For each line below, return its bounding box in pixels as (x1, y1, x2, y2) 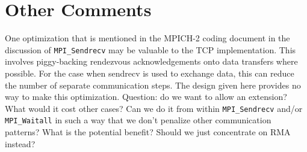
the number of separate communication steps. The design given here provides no (5, 78, 301, 91)
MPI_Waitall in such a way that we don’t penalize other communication (5, 114, 271, 126)
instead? (5, 137, 36, 150)
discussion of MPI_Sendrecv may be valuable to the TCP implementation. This (5, 43, 296, 56)
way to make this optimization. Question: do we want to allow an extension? (5, 90, 287, 103)
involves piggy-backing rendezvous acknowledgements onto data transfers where (5, 55, 298, 68)
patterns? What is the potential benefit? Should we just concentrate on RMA (5, 126, 291, 138)
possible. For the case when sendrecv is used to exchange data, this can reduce (5, 66, 294, 79)
